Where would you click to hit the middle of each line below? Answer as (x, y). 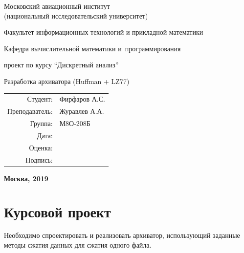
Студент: (40, 99)
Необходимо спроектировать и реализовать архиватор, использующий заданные (122, 235)
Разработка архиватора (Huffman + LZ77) (67, 81)
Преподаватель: (30, 111)
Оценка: (41, 147)
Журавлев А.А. (82, 111)
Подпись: (39, 159)
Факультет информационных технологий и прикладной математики (104, 32)
